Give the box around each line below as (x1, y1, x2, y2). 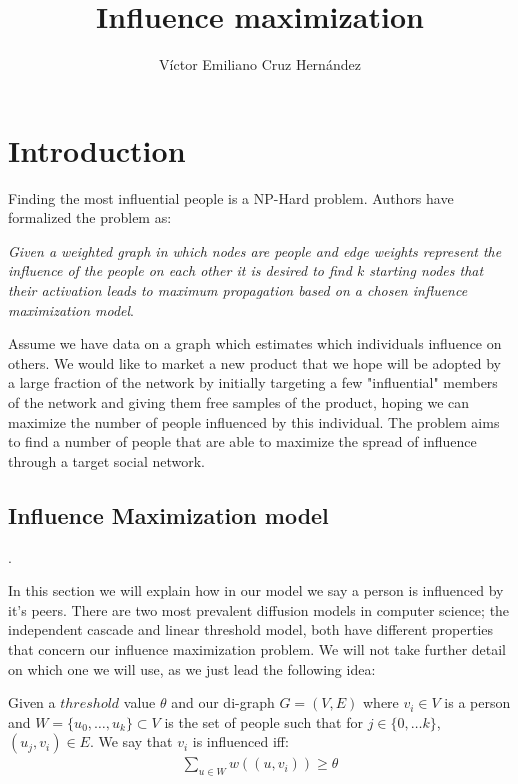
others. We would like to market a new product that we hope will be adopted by (8, 352, 501, 373)
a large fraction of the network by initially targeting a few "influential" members (8, 372, 498, 393)
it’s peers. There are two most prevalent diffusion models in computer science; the (8, 599, 510, 620)
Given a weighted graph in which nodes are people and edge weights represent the (8, 240, 502, 261)
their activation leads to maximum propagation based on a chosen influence (8, 280, 468, 301)
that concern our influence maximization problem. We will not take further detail (8, 638, 507, 659)
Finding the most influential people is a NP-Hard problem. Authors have (8, 187, 454, 208)
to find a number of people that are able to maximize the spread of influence (8, 431, 477, 452)
